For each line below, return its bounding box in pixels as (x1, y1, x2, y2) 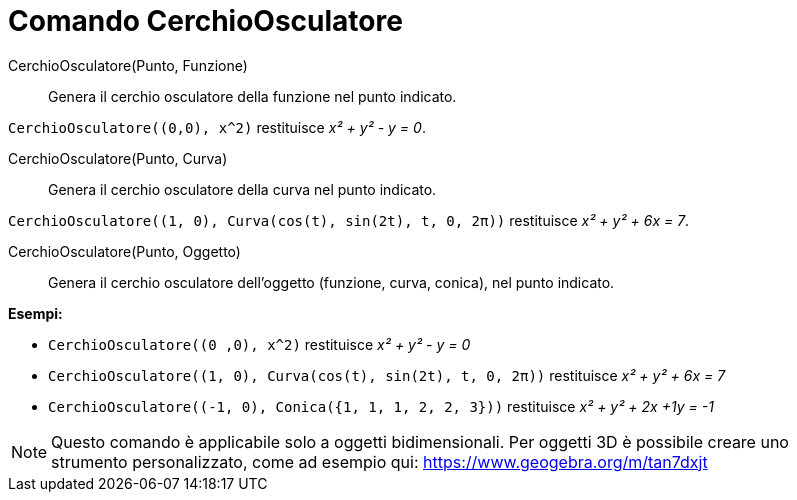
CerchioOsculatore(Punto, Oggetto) (8, 242, 241, 260)
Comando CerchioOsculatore (8, 4, 403, 38)
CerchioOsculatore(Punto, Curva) (8, 149, 228, 167)
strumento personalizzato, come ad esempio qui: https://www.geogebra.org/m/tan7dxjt (51, 451, 708, 472)
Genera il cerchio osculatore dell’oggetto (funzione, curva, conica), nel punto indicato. (48, 273, 615, 291)
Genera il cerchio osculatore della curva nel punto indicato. (48, 180, 437, 198)
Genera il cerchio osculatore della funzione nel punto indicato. (48, 87, 457, 105)
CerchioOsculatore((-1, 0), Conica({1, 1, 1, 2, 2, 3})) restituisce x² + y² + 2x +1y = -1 (48, 397, 714, 415)
